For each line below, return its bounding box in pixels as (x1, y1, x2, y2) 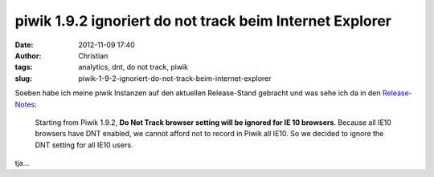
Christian (78, 50, 108, 60)
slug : (14, 73, 32, 83)
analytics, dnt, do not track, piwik (78, 62, 189, 72)
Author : (14, 50, 42, 60)
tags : (14, 62, 33, 72)
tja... (14, 159, 30, 168)
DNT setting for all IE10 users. (35, 140, 133, 150)
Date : (14, 40, 34, 50)
